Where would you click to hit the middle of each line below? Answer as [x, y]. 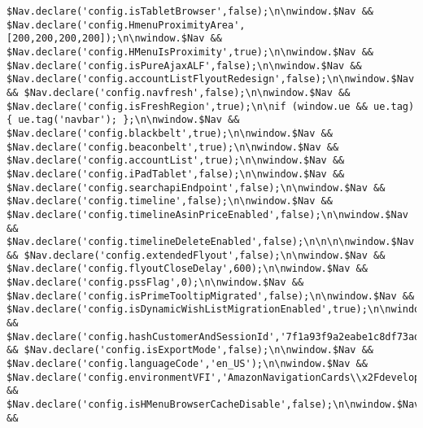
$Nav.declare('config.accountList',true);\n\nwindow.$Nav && [176, 161]
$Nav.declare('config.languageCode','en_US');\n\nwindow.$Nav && [187, 364]
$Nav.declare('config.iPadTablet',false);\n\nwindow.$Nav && [176, 174]
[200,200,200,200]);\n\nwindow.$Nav [106, 39]
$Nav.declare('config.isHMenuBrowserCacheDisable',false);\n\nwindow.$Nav [214, 405]
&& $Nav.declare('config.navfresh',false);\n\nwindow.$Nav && [179, 92]
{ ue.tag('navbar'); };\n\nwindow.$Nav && [123, 120]
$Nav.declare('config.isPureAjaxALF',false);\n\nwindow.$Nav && [184, 66]
